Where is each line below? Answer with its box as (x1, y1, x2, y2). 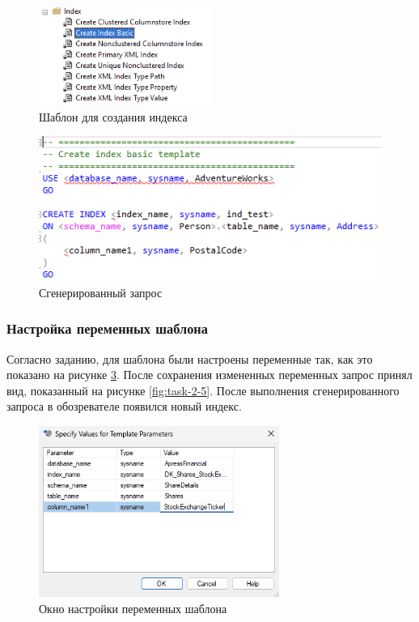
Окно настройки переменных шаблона (39, 599, 227, 616)
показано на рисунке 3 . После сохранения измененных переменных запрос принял (6, 366, 413, 383)
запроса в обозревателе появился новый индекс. (6, 398, 242, 415)
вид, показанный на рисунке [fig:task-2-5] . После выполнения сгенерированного (6, 381, 400, 398)
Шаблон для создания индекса (39, 108, 188, 125)
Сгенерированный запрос (39, 283, 163, 300)
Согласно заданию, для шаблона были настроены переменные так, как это (6, 350, 373, 367)
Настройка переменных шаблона (6, 318, 208, 339)
